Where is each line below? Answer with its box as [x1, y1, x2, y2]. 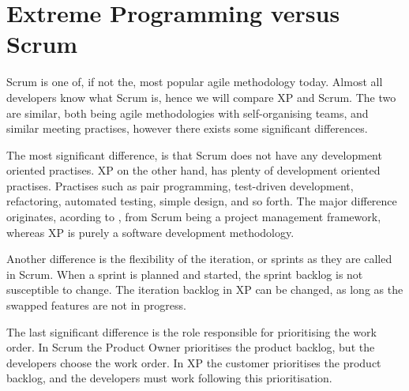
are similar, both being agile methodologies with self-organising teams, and [6, 104, 369, 121]
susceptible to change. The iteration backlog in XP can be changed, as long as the [6, 281, 403, 298]
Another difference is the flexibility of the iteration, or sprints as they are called [6, 250, 392, 267]
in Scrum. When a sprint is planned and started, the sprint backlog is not [6, 265, 363, 282]
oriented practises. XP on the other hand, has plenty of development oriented [6, 162, 381, 179]
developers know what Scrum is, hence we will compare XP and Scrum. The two [6, 88, 396, 105]
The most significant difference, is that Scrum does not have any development [6, 146, 382, 163]
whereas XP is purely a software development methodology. [6, 224, 295, 240]
